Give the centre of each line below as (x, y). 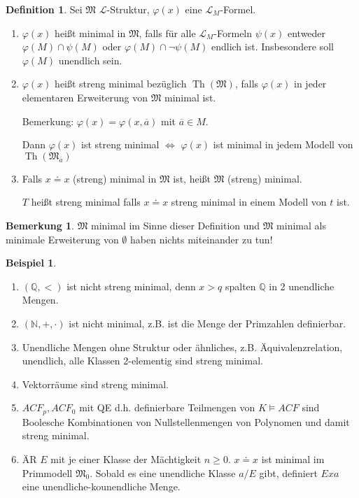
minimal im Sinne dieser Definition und (176, 225)
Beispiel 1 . (31, 263)
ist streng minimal (120, 144)
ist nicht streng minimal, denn (131, 286)
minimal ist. (190, 97)
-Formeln (233, 33)
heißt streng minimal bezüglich (121, 84)
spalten (240, 286)
